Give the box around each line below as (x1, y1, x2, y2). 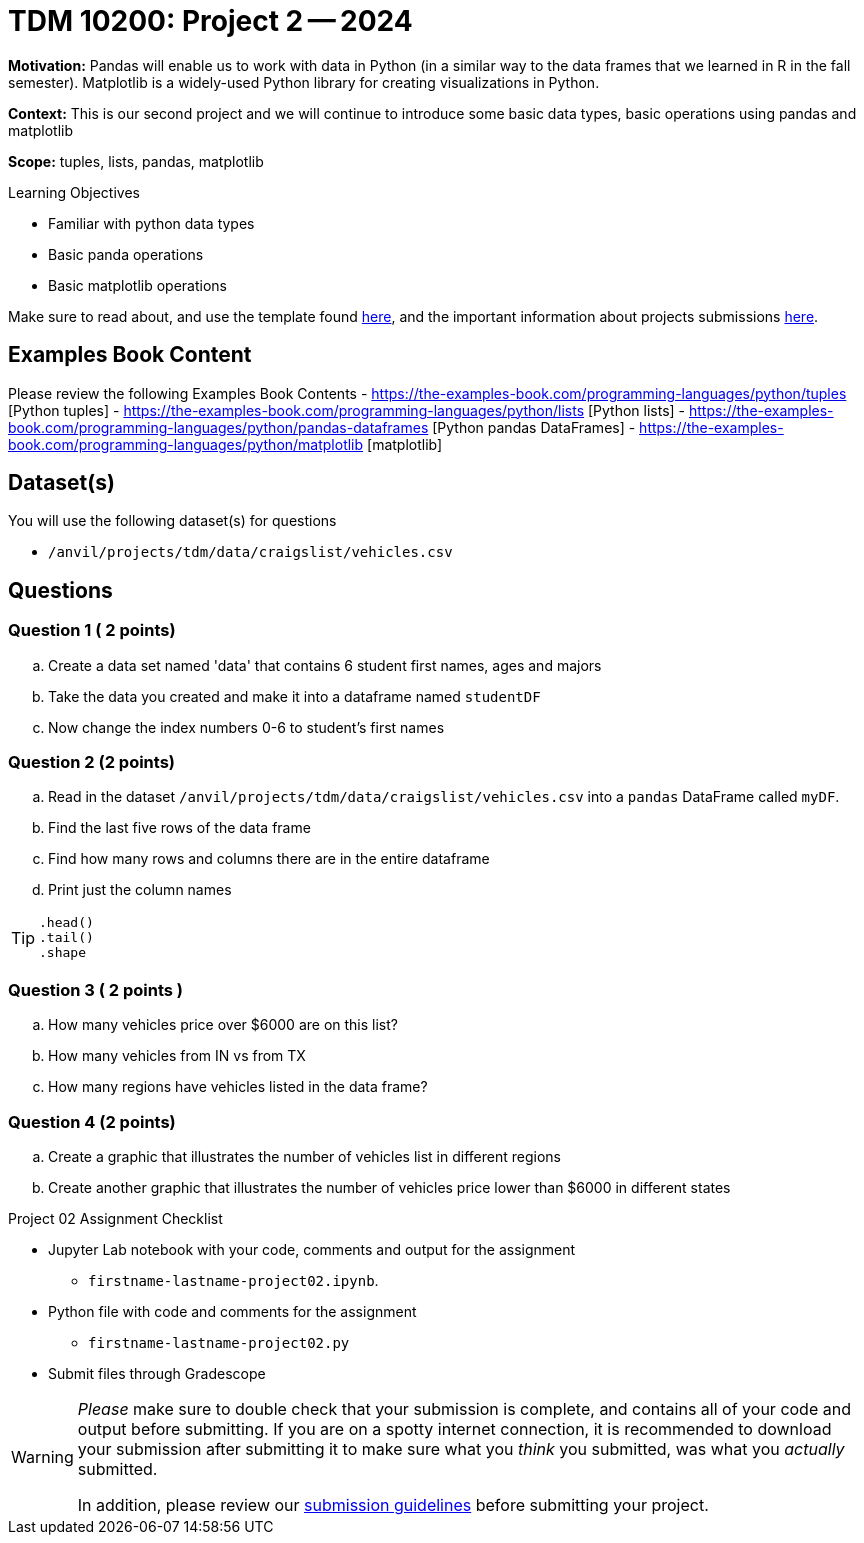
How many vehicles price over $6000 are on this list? (48, 1016, 398, 1034)
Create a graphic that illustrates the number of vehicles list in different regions (48, 1147, 561, 1165)
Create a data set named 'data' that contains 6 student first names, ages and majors (48, 656, 602, 674)
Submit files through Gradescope (48, 1364, 266, 1382)
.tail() (39, 930, 94, 946)
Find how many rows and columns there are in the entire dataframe (48, 850, 490, 868)
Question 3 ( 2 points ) (8, 979, 184, 1000)
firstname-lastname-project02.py (88, 1334, 350, 1351)
